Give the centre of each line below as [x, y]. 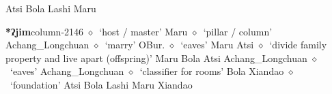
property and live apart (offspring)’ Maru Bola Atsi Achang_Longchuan [156, 58]
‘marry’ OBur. [135, 45]
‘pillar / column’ [238, 31]
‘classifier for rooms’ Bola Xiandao [212, 71]
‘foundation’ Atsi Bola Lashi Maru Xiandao [101, 84]
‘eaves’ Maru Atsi [217, 45]
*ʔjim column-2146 [45, 31]
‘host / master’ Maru [143, 31]
